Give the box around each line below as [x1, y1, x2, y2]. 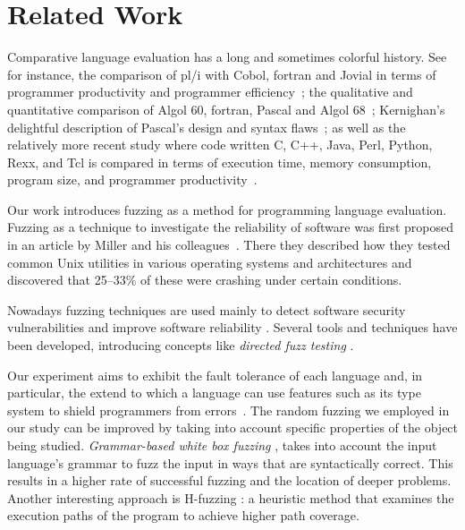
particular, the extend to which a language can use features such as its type [7, 383, 421, 402]
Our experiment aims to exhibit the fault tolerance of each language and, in [7, 365, 423, 384]
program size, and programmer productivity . [7, 170, 258, 189]
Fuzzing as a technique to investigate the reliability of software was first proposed [7, 218, 453, 236]
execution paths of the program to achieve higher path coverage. [7, 506, 359, 525]
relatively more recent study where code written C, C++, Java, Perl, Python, [7, 135, 433, 154]
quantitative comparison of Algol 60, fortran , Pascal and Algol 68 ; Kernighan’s [7, 99, 445, 118]
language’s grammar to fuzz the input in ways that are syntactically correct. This [7, 453, 453, 472]
